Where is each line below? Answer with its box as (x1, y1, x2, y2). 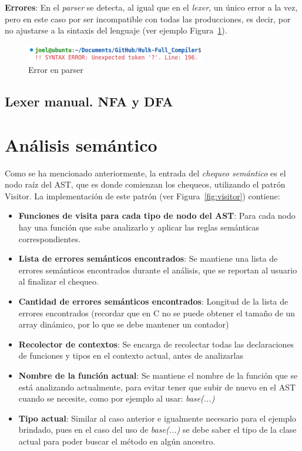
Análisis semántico (5, 132, 157, 156)
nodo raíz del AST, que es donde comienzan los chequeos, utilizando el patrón (5, 178, 286, 191)
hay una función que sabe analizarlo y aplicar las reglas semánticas (18, 221, 260, 233)
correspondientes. (18, 232, 81, 245)
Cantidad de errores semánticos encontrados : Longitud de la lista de (18, 295, 288, 308)
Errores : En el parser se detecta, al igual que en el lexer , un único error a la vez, (5, 1, 298, 13)
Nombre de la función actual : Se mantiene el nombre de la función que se (18, 369, 298, 382)
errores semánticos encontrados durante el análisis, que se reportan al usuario (18, 263, 297, 276)
